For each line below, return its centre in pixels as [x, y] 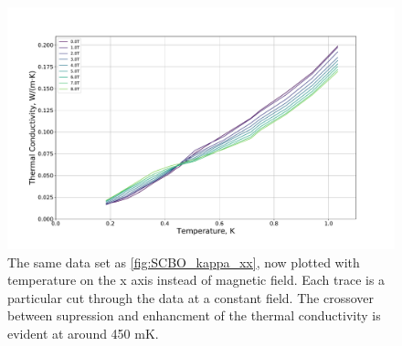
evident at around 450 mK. [83, 333]
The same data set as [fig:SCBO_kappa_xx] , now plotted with [184, 262]
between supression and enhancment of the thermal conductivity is [194, 315]
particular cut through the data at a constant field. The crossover [190, 297]
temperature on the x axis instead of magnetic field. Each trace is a [196, 280]
